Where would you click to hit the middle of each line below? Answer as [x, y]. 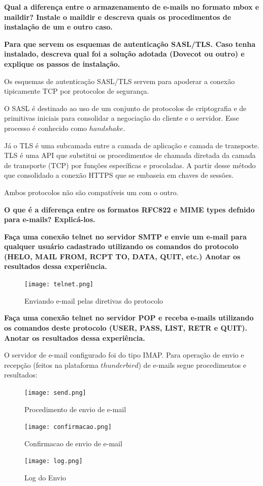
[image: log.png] [54, 461]
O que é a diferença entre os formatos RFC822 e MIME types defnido [129, 209]
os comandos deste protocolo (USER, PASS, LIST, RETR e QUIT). [126, 327]
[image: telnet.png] [59, 285]
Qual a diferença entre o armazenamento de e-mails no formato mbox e [132, 7]
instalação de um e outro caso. [58, 27]
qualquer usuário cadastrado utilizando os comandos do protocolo [121, 246]
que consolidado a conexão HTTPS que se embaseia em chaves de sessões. [119, 175]
